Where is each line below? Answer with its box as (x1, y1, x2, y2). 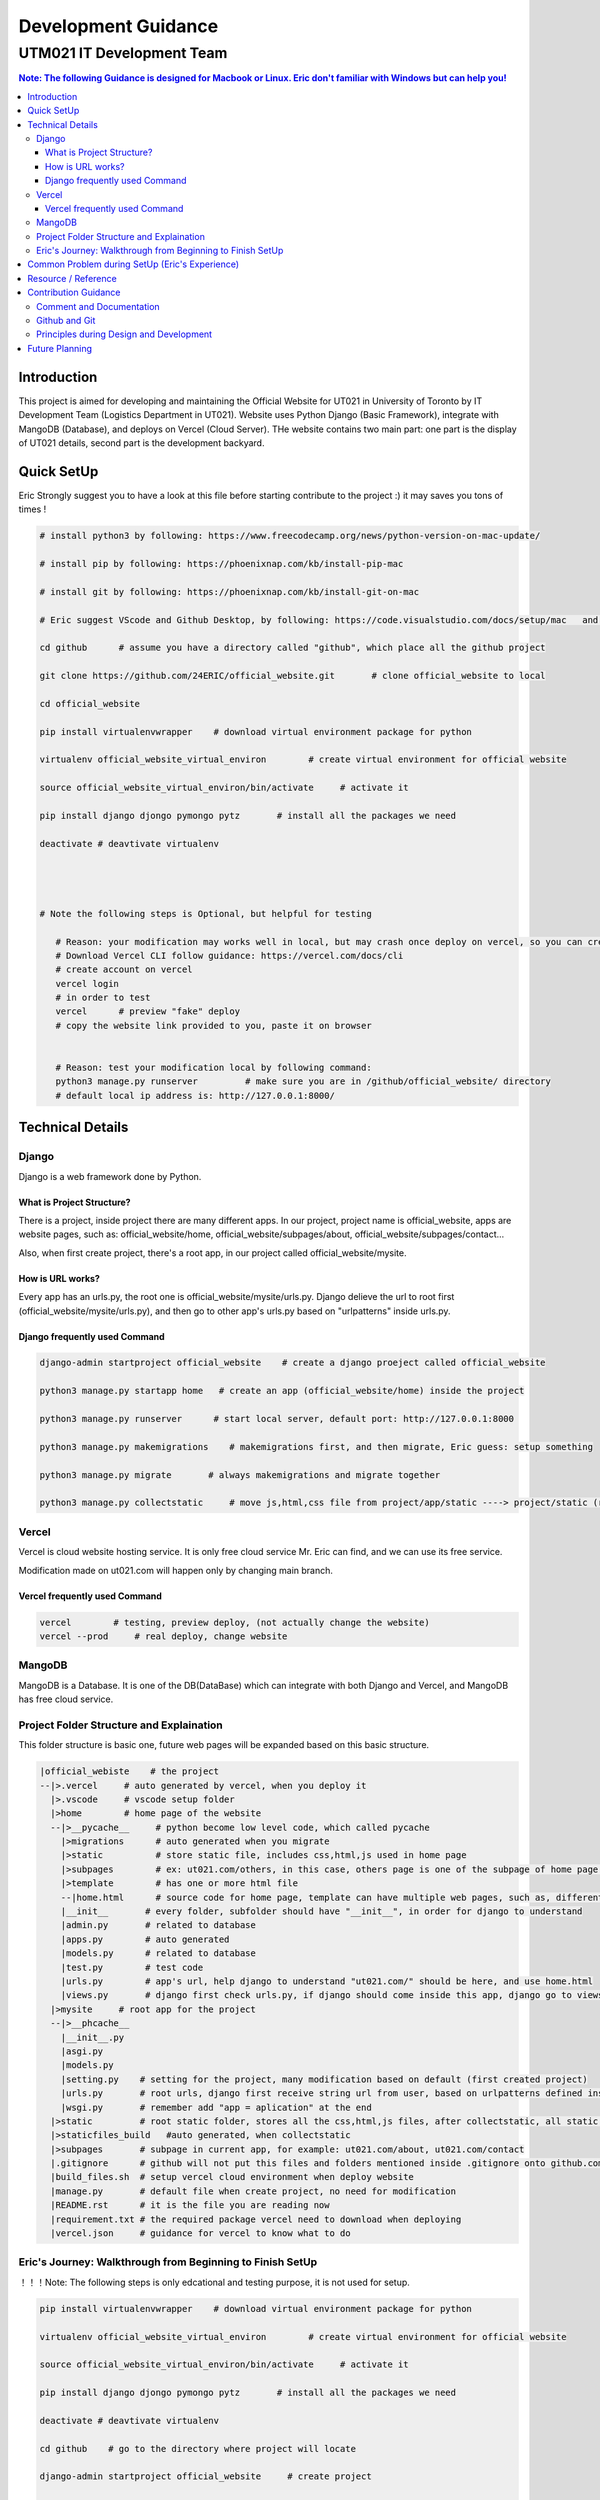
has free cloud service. (18, 1693, 114, 1705)
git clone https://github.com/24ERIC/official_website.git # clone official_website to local (39, 670, 546, 682)
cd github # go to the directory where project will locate (39, 2443, 357, 2454)
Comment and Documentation (36, 300, 160, 312)
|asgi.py (60, 2045, 104, 2057)
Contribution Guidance (27, 286, 121, 299)
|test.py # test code (60, 1961, 204, 1973)
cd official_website (39, 698, 140, 709)
